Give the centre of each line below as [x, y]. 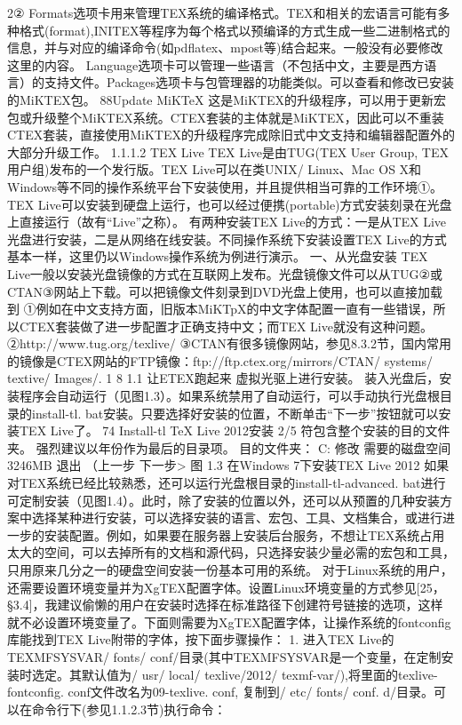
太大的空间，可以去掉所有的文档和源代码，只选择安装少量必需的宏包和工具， [231, 552]
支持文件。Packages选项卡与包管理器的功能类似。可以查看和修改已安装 [249, 82]
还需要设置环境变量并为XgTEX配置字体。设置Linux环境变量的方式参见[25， [226, 587]
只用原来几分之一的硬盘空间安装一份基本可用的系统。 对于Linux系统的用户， [230, 570]
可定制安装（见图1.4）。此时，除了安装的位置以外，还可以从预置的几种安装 [223, 500]
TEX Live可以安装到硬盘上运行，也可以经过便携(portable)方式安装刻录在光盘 [230, 204]
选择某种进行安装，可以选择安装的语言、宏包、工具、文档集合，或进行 [237, 518]
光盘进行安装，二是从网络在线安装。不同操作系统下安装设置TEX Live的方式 [227, 239]
